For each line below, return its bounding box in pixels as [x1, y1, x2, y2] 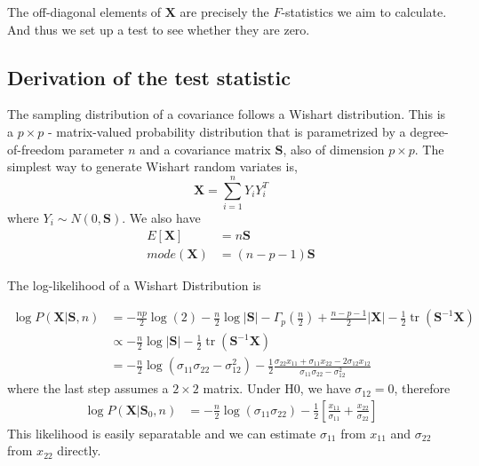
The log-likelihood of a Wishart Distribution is [7, 275, 261, 294]
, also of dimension [283, 139, 385, 158]
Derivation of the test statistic [7, 63, 291, 91]
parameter [68, 139, 124, 158]
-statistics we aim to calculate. [281, 3, 447, 20]
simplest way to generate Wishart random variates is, [7, 157, 298, 176]
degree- [410, 122, 449, 140]
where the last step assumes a [7, 379, 169, 398]
